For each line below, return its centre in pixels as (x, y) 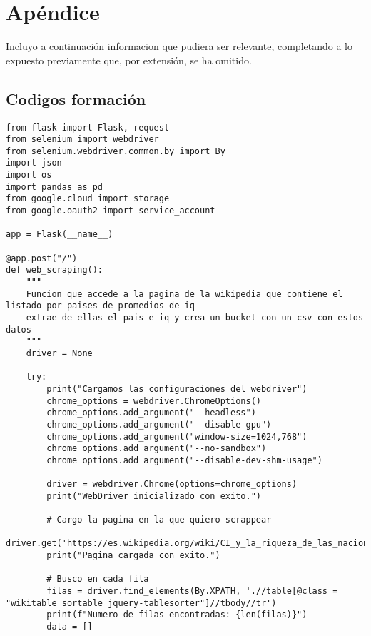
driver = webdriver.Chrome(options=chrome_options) (172, 484)
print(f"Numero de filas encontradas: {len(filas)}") (177, 615)
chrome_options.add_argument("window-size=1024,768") (177, 436)
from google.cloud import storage (88, 199)
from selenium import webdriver (82, 140)
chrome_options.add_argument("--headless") (151, 413)
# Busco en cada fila (98, 579)
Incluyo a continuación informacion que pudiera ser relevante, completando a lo (179, 46)
